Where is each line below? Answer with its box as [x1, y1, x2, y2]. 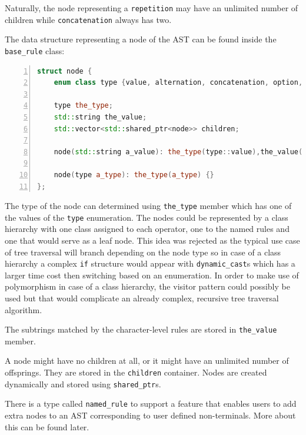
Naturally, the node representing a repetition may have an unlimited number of [5, 2, 298, 14]
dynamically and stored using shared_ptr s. [5, 377, 161, 390]
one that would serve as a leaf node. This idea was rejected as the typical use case [5, 234, 300, 246]
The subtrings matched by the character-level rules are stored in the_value [5, 323, 277, 336]
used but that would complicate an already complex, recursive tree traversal [5, 292, 279, 304]
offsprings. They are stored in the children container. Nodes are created [5, 366, 267, 378]
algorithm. [5, 303, 42, 316]
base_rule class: [5, 44, 65, 57]
